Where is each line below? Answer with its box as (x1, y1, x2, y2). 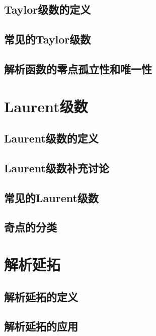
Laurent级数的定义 (4, 130, 99, 146)
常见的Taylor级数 (4, 31, 91, 47)
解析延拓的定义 (4, 289, 78, 304)
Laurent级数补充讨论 (4, 160, 109, 175)
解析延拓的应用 (4, 318, 78, 334)
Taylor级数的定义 (4, 2, 91, 17)
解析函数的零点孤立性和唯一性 (4, 61, 152, 76)
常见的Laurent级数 (4, 189, 99, 205)
